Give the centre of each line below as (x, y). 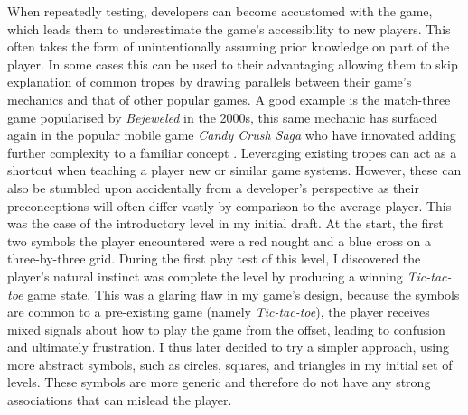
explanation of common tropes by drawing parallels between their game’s (210, 82)
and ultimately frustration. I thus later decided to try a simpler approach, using (229, 347)
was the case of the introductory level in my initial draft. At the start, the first (225, 223)
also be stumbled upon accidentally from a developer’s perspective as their (213, 187)
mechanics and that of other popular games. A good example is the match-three (229, 99)
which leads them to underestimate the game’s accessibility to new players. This (229, 28)
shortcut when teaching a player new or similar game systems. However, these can (234, 170)
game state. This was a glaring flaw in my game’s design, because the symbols (243, 294)
